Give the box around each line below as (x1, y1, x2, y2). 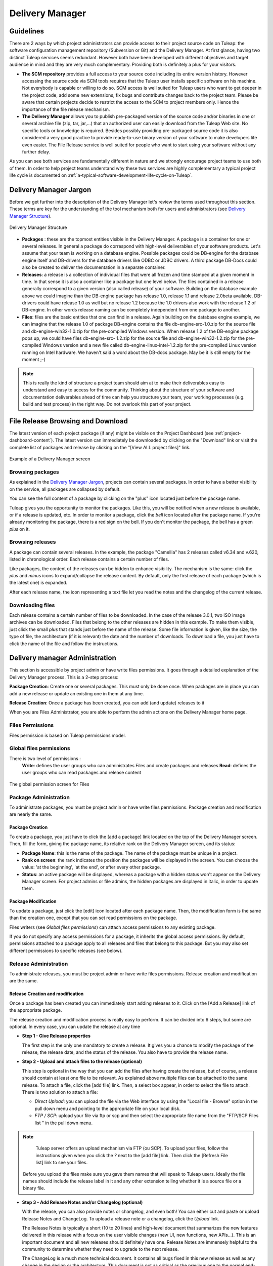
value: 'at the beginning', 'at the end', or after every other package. (22, 864, 161, 871)
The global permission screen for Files (9, 781, 89, 787)
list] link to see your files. (35, 1160, 88, 1166)
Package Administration (9, 794, 70, 801)
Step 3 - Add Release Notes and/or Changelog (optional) (22, 1199, 143, 1205)
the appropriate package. (9, 1007, 63, 1013)
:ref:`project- (214, 430, 241, 437)
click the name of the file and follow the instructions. (9, 641, 119, 647)
